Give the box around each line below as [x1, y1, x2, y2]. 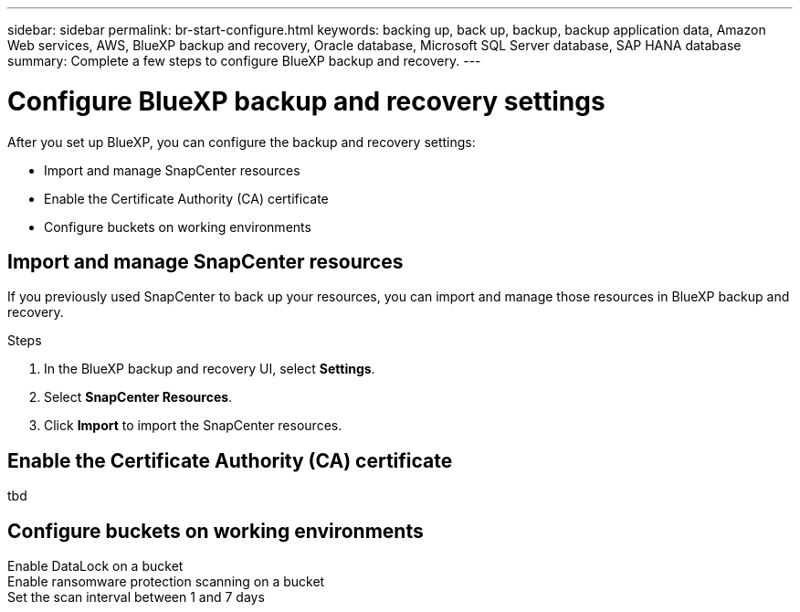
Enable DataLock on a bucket [7, 558, 184, 575]
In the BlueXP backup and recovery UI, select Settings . [44, 361, 375, 377]
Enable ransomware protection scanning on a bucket [7, 574, 325, 590]
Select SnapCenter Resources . [44, 389, 233, 406]
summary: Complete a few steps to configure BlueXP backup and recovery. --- [7, 53, 481, 69]
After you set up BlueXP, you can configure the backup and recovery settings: [7, 133, 476, 150]
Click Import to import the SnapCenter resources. [44, 417, 342, 434]
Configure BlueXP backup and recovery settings [7, 85, 605, 117]
